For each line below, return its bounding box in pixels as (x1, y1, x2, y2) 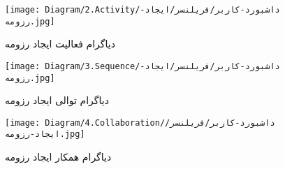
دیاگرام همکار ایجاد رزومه (5, 149, 112, 164)
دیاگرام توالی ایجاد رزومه (5, 93, 109, 108)
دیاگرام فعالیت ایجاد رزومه (5, 36, 115, 51)
